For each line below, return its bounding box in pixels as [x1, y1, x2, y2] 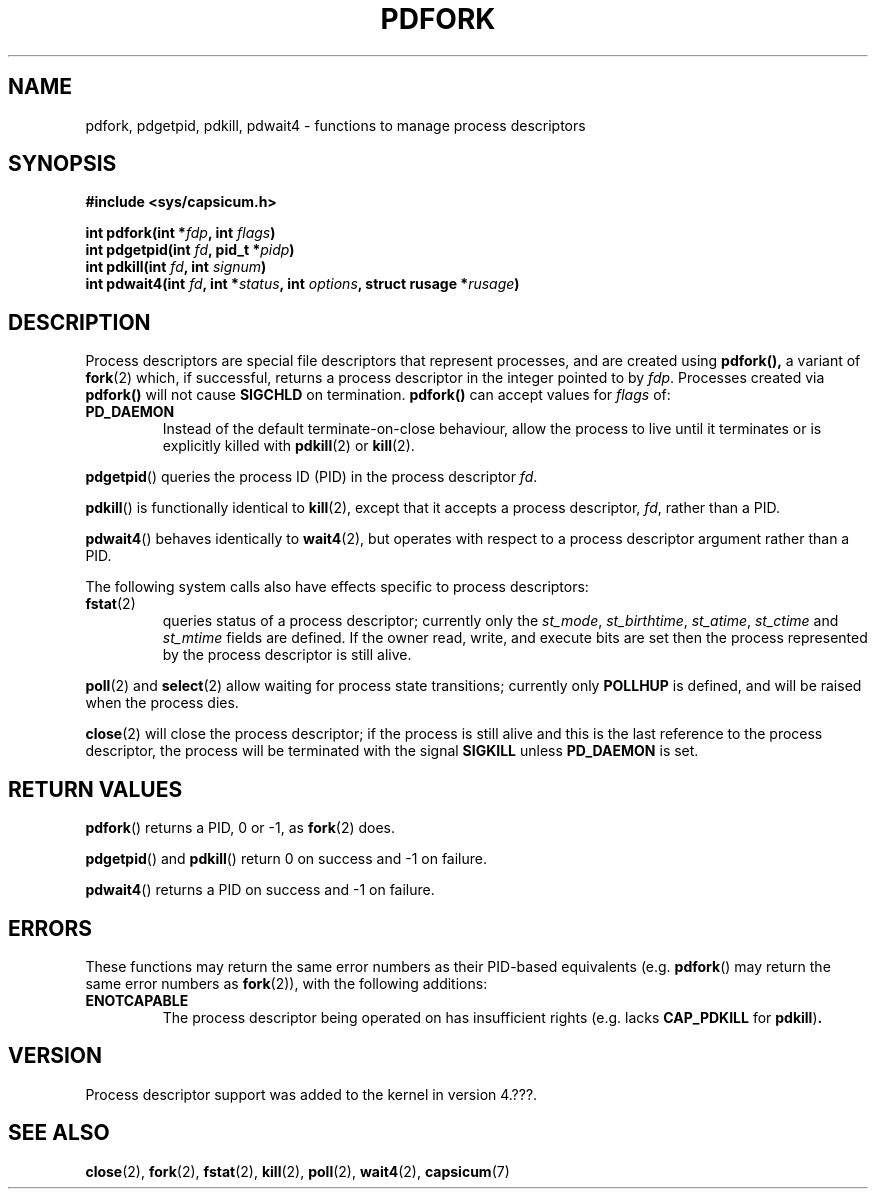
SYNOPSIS [8, 151, 117, 177]
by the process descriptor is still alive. [162, 646, 412, 664]
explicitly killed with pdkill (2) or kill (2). [162, 437, 415, 455]
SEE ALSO [8, 1120, 110, 1146]
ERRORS [8, 915, 93, 941]
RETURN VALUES [8, 776, 183, 802]
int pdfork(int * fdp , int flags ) [85, 224, 276, 242]
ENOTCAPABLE [85, 991, 189, 1009]
